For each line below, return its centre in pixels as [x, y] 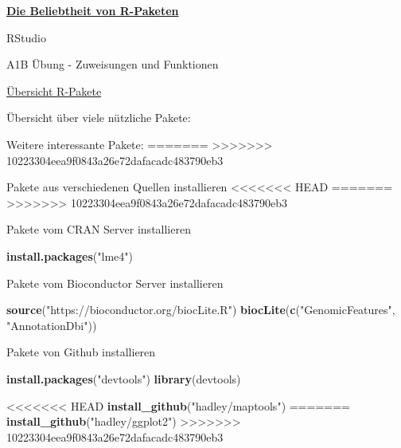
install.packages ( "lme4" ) [70, 255]
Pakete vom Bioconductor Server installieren [115, 283]
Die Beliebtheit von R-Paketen [93, 10]
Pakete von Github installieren [81, 352]
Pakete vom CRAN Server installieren [99, 229]
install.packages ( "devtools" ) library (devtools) [124, 378]
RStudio [26, 37]
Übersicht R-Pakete [54, 90]
